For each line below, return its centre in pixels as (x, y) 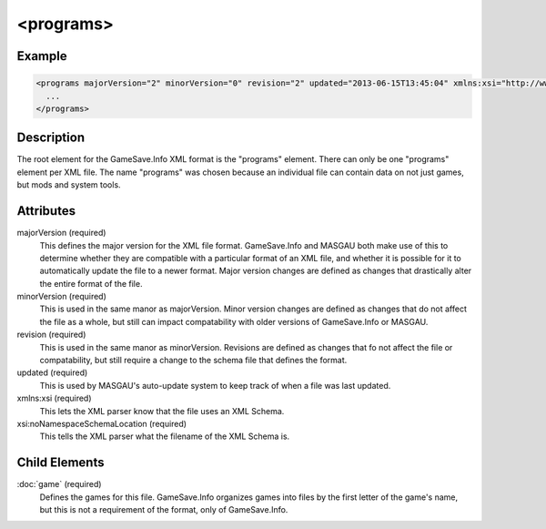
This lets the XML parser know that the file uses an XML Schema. (162, 411)
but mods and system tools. (69, 185)
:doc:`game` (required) (59, 484)
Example (42, 56)
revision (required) (51, 335)
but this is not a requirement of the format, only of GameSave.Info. (164, 510)
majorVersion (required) (61, 233)
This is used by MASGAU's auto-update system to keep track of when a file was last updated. (215, 385)
